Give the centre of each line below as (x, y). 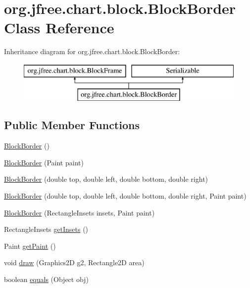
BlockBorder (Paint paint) (44, 162)
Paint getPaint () (30, 246)
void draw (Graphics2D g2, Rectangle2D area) (74, 262)
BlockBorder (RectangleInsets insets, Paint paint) (79, 212)
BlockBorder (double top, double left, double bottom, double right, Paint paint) (125, 196)
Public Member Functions (72, 125)
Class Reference (59, 28)
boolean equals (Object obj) (46, 279)
